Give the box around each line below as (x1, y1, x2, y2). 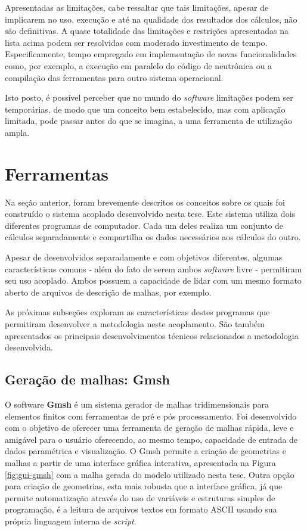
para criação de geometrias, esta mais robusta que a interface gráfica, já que (5, 480, 283, 492)
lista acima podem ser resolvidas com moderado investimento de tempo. (5, 36, 268, 48)
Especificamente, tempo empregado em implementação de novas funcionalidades (5, 48, 297, 60)
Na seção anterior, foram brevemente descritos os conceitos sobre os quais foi (5, 195, 285, 208)
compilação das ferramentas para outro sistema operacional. (5, 71, 224, 83)
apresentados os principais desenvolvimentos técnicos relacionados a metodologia (5, 329, 299, 341)
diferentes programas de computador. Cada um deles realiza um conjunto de (5, 219, 284, 231)
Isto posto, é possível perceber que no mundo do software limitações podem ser (5, 91, 293, 104)
